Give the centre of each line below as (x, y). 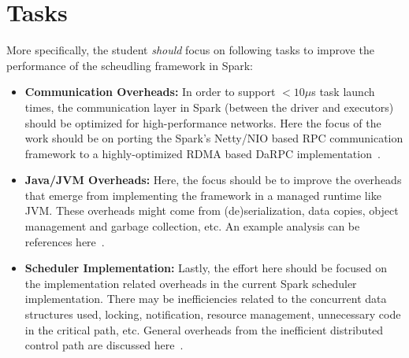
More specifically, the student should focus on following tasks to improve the (190, 50)
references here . (65, 241)
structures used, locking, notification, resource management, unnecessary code (213, 314)
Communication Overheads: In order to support (150, 92)
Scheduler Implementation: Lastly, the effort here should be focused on (206, 268)
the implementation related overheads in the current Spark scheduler (191, 283)
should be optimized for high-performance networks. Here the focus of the (203, 122)
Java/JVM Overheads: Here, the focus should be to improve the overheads (213, 180)
